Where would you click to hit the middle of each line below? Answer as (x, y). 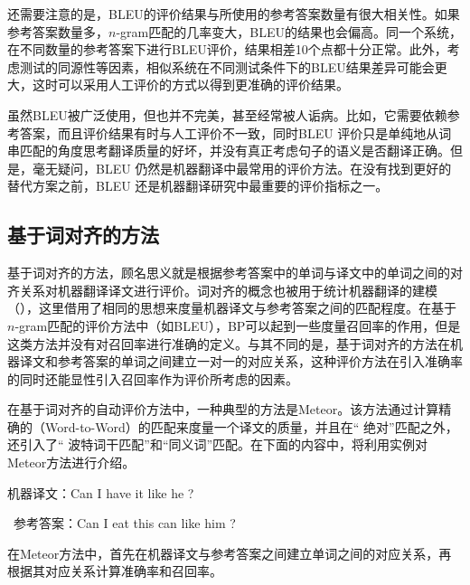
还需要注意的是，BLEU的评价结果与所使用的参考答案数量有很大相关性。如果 (234, 14)
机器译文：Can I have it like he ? (101, 492)
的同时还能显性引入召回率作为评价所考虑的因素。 (153, 378)
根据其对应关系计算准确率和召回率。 (115, 571)
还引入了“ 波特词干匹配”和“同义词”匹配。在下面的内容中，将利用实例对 (218, 444)
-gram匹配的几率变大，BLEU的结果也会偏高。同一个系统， (289, 31)
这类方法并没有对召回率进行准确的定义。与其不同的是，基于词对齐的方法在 (229, 343)
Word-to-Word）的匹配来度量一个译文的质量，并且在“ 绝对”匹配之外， (251, 426)
